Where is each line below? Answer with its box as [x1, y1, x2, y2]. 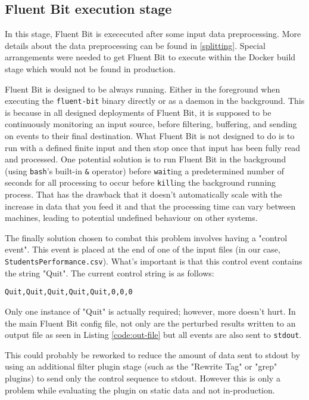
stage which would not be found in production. [5, 62, 176, 75]
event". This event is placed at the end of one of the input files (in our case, [5, 243, 280, 256]
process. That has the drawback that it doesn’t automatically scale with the [5, 188, 282, 201]
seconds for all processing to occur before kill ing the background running [5, 176, 276, 189]
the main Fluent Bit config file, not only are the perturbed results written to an [5, 316, 296, 329]
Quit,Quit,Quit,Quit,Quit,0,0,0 [5, 288, 133, 297]
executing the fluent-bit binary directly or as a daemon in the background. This [5, 94, 305, 107]
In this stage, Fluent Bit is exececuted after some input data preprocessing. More [5, 27, 301, 40]
